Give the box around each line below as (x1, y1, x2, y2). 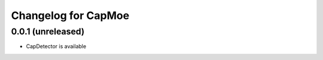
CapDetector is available (26, 43, 87, 50)
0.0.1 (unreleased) (11, 26, 85, 37)
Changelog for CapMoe (11, 9, 130, 22)
